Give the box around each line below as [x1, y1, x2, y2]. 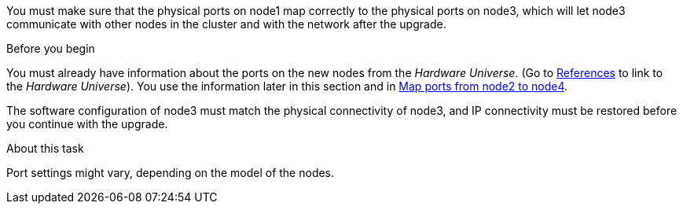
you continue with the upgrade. [6, 117, 168, 131]
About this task [6, 142, 84, 155]
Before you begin [6, 42, 95, 55]
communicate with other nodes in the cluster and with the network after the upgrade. [6, 17, 446, 31]
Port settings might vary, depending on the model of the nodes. [6, 166, 335, 179]
